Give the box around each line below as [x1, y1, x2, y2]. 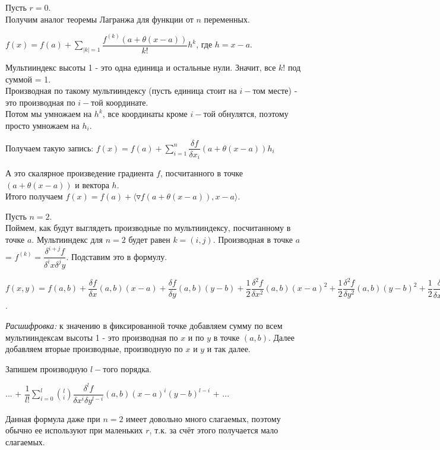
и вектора [75, 178, 109, 191]
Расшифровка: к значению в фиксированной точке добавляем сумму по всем [5, 319, 283, 331]
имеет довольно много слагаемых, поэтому [126, 412, 281, 424]
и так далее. [207, 343, 251, 355]
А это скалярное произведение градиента [5, 167, 154, 179]
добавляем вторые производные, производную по [5, 343, 183, 355]
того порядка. [103, 362, 151, 375]
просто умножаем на [5, 119, 80, 131]
